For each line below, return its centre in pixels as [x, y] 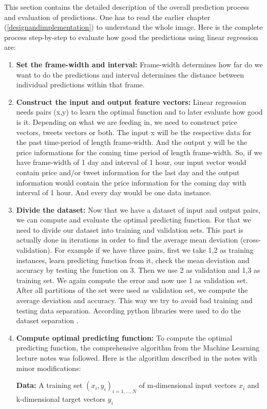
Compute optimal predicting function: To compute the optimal [124, 337]
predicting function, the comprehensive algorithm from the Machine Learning [138, 348]
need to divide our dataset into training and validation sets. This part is [130, 229]
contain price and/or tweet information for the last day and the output [128, 172]
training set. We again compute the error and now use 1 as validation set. [132, 280]
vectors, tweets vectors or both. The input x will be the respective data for [134, 132]
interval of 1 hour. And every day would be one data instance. [114, 192]
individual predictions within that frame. [80, 85]
